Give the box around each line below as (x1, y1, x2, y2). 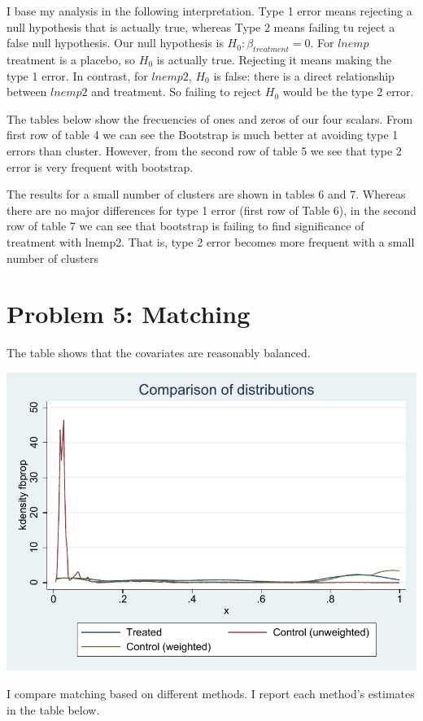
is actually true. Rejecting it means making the (156, 50, 392, 68)
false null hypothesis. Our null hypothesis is (7, 34, 224, 51)
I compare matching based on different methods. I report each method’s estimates (7, 684, 415, 701)
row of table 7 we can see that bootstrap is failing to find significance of (7, 217, 364, 234)
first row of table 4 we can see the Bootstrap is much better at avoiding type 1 (7, 126, 399, 143)
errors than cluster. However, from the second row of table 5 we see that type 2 (7, 142, 402, 159)
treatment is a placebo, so (7, 50, 136, 68)
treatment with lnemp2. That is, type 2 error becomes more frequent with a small (7, 233, 415, 250)
